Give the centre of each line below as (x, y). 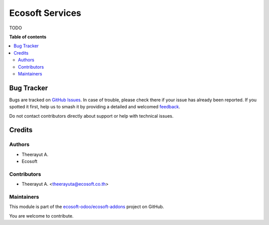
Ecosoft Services (45, 13)
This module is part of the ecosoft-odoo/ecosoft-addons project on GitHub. (87, 207)
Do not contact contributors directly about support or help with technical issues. (91, 116)
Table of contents (28, 37)
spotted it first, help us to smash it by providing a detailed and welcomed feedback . (95, 107)
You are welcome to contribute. (41, 216)
